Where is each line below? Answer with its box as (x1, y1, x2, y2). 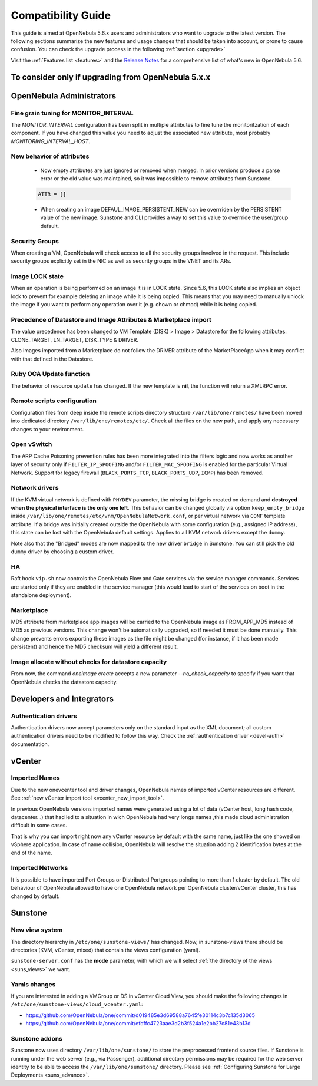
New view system (11, 926, 63, 934)
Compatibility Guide (11, 9, 111, 22)
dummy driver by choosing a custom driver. (11, 548, 114, 555)
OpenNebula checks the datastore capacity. (11, 678, 118, 685)
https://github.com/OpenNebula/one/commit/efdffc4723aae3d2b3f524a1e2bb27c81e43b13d (25, 1020, 251, 1027)
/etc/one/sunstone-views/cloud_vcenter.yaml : (11, 1001, 144, 1008)
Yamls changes (11, 980, 56, 988)
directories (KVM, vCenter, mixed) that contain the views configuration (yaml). (11, 946, 200, 954)
